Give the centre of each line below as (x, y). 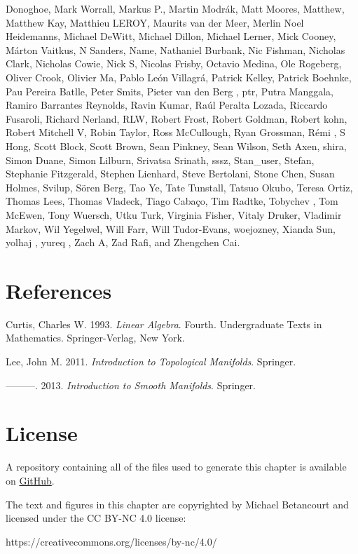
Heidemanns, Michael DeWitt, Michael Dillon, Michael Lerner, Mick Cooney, (171, 36)
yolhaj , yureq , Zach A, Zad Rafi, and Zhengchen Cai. (123, 242)
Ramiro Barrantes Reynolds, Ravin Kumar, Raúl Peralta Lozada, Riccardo (167, 105)
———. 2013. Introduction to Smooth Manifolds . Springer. (131, 385)
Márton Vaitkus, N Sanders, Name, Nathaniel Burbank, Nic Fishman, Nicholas (175, 49)
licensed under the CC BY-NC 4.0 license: (96, 518)
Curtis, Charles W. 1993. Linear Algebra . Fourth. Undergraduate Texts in (164, 324)
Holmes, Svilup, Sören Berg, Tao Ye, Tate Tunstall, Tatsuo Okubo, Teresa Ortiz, (179, 187)
